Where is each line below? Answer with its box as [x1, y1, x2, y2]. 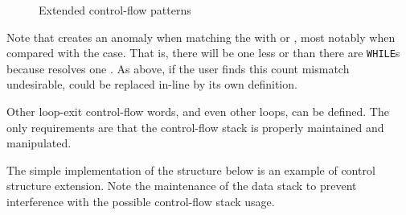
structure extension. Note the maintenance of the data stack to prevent [6, 177, 357, 194]
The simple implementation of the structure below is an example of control [6, 161, 375, 178]
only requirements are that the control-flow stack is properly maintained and [6, 118, 384, 135]
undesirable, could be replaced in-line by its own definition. [6, 76, 297, 93]
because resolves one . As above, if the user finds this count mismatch [6, 60, 350, 76]
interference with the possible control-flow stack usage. [6, 193, 275, 209]
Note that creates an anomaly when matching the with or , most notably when [6, 28, 396, 45]
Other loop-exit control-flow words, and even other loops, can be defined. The [6, 103, 389, 120]
